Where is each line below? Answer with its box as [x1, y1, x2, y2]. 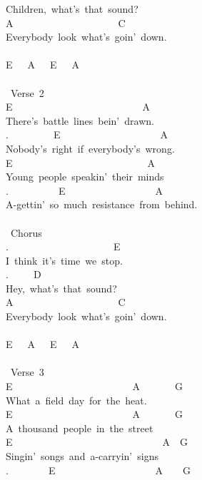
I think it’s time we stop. [6, 252, 123, 267]
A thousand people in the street [6, 420, 153, 435]
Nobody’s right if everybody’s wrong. [6, 141, 175, 155]
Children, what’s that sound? [6, 1, 138, 16]
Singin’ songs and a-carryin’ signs [6, 449, 158, 463]
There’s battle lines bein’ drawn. [6, 113, 154, 128]
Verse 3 [10, 364, 44, 379]
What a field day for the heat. [6, 392, 147, 407]
